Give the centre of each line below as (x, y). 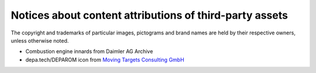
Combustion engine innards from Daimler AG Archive (89, 51)
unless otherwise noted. (40, 40)
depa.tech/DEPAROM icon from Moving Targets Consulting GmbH (105, 60)
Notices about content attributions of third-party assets (149, 15)
